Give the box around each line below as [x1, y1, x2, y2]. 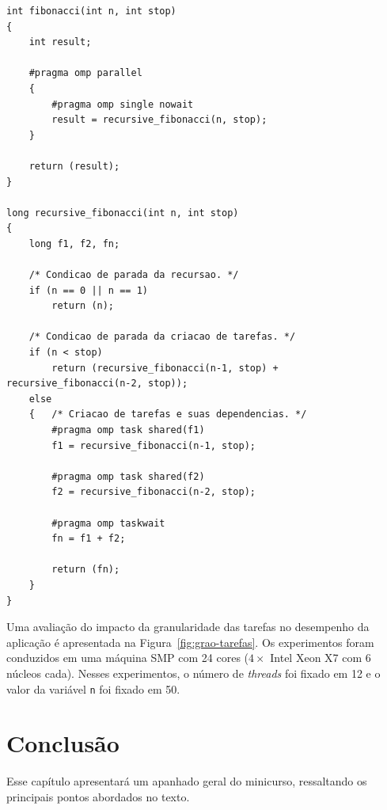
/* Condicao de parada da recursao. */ [28, 269, 239, 281]
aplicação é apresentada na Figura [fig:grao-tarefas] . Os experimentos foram [6, 633, 374, 650]
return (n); [51, 300, 115, 312]
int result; [28, 36, 92, 48]
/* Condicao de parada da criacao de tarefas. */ [28, 331, 296, 343]
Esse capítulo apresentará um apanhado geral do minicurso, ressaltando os [6, 773, 367, 789]
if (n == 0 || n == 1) [28, 284, 148, 296]
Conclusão [6, 727, 120, 759]
